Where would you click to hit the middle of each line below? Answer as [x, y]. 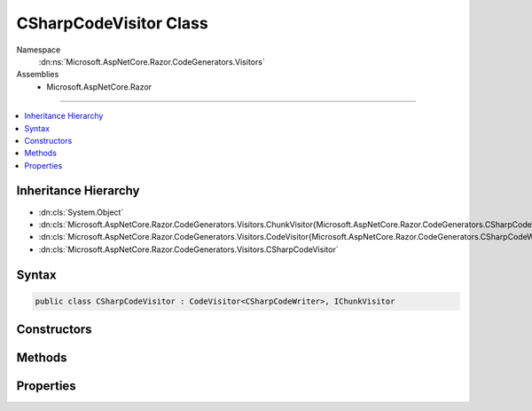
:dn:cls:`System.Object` [81, 212]
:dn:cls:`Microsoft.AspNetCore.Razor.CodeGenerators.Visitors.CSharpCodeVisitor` [188, 249]
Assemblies [38, 75]
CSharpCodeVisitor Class [112, 23]
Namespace [39, 50]
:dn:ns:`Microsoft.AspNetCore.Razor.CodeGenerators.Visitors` [152, 61]
